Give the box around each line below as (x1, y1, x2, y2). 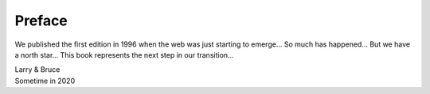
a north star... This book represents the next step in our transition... (14, 50, 234, 59)
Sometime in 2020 (14, 76, 76, 85)
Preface (14, 12, 68, 29)
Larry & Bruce (14, 65, 61, 74)
